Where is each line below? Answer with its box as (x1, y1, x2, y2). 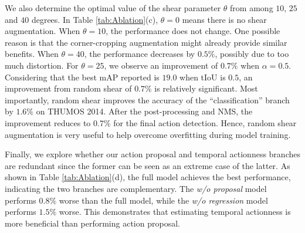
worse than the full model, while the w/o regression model (59, 194, 268, 206)
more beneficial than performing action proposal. (5, 217, 180, 229)
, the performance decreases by (84, 48, 195, 60)
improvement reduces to (5, 116, 91, 129)
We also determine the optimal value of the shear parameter (5, 2, 221, 13)
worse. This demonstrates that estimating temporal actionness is (59, 205, 291, 218)
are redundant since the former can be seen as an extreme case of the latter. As (5, 159, 290, 171)
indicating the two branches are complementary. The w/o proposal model (5, 182, 267, 194)
